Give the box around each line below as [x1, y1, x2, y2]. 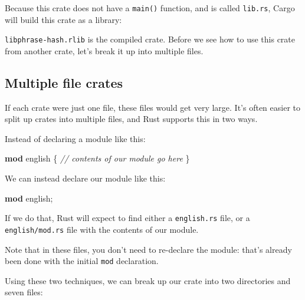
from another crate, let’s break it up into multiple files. [5, 44, 204, 57]
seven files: [5, 286, 43, 298]
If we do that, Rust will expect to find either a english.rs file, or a [5, 212, 250, 224]
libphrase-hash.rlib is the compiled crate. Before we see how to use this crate [5, 33, 295, 45]
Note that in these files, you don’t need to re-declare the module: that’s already [5, 243, 292, 255]
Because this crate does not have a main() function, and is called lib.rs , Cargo [5, 2, 295, 14]
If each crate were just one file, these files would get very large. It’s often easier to [5, 101, 300, 113]
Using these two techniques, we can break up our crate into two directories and [5, 274, 291, 286]
